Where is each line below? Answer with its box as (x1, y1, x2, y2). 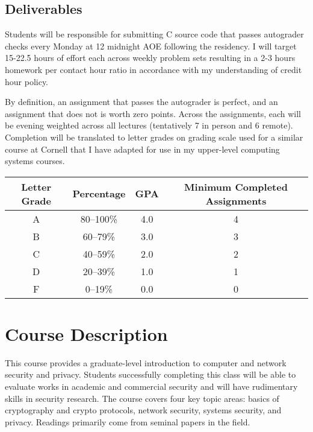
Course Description (5, 321, 168, 346)
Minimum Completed (184, 179, 288, 194)
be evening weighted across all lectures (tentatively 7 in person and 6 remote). (5, 119, 293, 132)
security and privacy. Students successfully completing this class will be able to (5, 368, 296, 381)
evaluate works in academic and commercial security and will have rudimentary (5, 380, 298, 393)
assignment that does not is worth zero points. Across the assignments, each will (5, 107, 301, 119)
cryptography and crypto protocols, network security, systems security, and (5, 404, 282, 416)
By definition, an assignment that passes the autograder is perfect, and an (5, 95, 278, 108)
